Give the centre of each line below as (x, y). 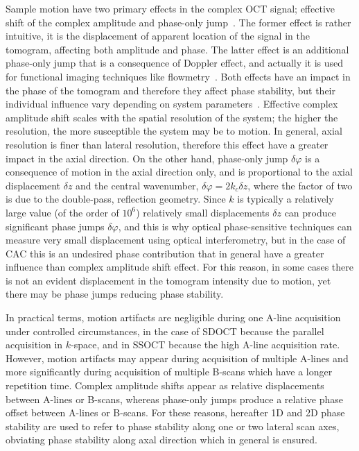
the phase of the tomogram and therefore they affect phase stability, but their (170, 90)
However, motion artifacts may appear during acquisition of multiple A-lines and (177, 358)
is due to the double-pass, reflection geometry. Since (116, 199)
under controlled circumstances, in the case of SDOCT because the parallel (165, 331)
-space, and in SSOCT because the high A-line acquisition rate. (205, 344)
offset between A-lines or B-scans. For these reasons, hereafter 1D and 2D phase (175, 412)
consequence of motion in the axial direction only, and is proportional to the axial (179, 172)
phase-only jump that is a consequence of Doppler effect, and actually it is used (175, 63)
